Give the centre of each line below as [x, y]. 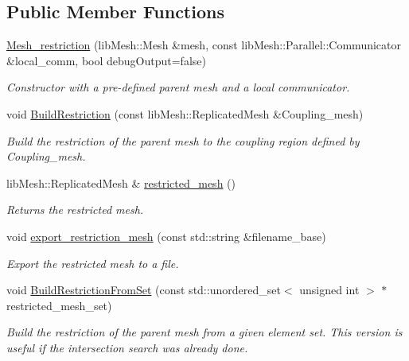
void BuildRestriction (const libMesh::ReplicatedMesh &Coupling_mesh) [185, 113]
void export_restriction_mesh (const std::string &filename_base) [166, 236]
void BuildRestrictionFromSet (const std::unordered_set [144, 290]
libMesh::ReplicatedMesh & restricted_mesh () [121, 182]
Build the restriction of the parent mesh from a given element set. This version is [204, 332]
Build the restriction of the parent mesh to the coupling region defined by [183, 140]
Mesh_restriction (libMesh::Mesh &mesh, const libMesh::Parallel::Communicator [204, 45]
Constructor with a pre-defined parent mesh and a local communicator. [178, 87]
